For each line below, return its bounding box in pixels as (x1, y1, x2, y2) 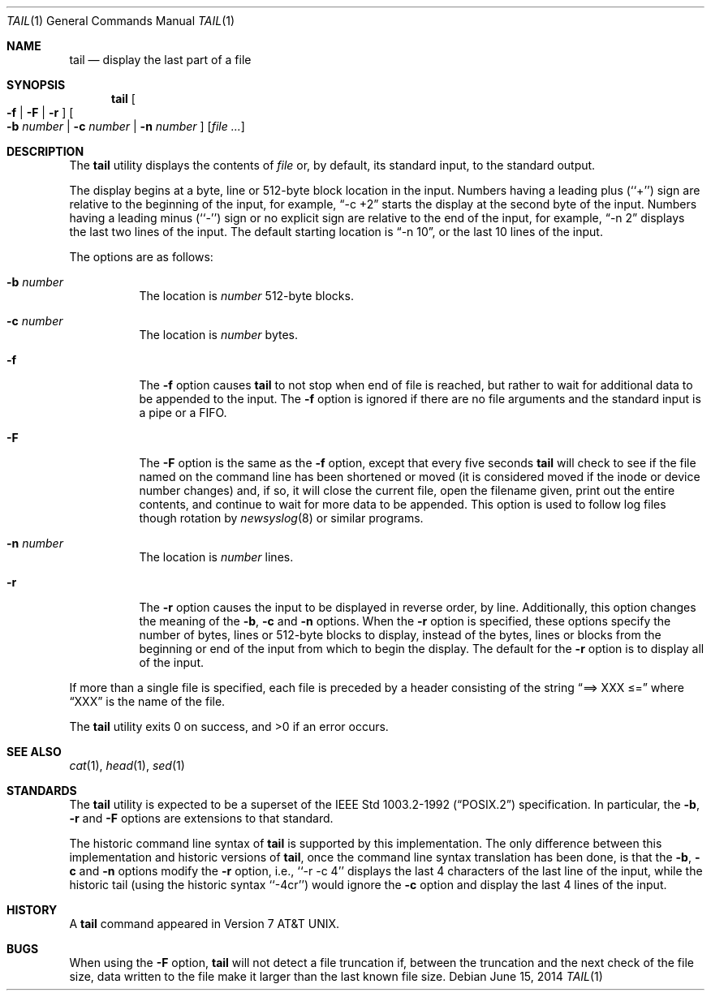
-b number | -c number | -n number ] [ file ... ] (6, 119, 245, 133)
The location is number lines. (139, 550, 294, 564)
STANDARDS (6, 784, 77, 797)
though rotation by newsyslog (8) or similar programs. (139, 511, 424, 525)
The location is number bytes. (139, 328, 298, 342)
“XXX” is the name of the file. (69, 694, 226, 708)
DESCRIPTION (6, 144, 84, 158)
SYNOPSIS (6, 78, 66, 92)
